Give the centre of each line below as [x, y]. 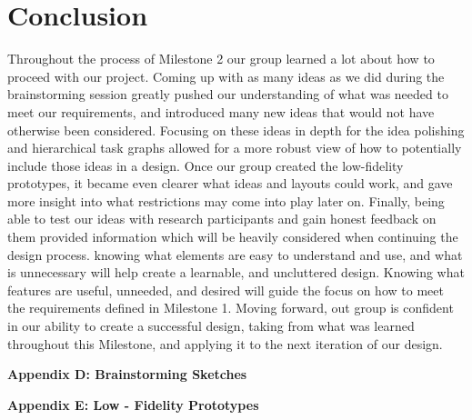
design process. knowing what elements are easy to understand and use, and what [235, 254]
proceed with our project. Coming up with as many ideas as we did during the [226, 76]
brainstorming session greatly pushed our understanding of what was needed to [228, 94]
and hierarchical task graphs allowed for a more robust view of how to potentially [235, 148]
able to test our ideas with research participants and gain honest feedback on [222, 219]
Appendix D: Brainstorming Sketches [127, 374]
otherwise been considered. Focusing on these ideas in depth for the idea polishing [236, 130]
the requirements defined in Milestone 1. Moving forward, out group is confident [231, 308]
